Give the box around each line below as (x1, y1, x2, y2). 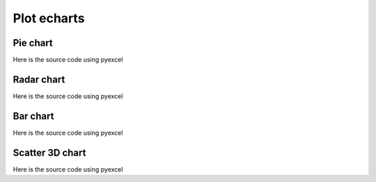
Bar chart (13, 110, 54, 122)
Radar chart (13, 73, 65, 85)
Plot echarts (13, 10, 85, 26)
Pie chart (13, 37, 54, 49)
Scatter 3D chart (13, 146, 86, 158)
